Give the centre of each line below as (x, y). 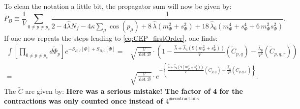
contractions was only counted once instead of (84, 100)
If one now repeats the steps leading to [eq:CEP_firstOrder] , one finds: (111, 38)
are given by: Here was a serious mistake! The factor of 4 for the (134, 91)
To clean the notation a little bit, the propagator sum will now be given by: (118, 6)
